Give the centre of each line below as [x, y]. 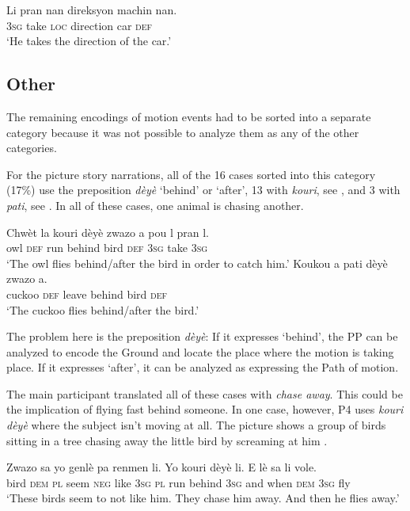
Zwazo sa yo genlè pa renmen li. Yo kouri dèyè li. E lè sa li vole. [161, 467]
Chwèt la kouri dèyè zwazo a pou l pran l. [108, 232]
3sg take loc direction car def [80, 25]
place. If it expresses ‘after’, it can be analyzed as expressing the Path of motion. [203, 367]
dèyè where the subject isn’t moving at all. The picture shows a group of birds [196, 425]
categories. [32, 148]
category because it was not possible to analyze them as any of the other [183, 132]
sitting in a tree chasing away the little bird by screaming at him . [167, 440]
